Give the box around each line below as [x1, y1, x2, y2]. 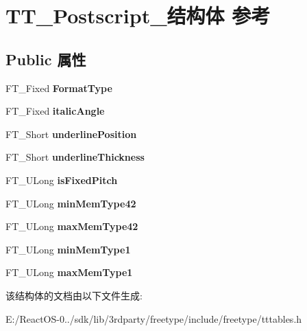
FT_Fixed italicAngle [5, 104, 105, 118]
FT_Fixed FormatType [5, 80, 112, 95]
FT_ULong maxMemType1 [5, 265, 133, 279]
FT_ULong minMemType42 [5, 196, 136, 210]
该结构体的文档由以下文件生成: [5, 288, 143, 302]
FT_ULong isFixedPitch [5, 172, 118, 187]
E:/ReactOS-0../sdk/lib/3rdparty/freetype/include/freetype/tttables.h [5, 311, 302, 326]
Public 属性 [5, 48, 86, 69]
